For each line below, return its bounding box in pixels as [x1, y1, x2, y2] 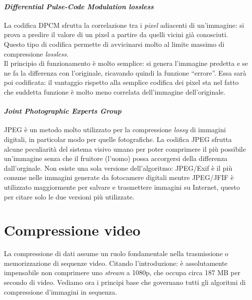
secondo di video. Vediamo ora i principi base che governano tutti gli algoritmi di [4, 277, 246, 287]
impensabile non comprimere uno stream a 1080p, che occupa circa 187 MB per [4, 267, 240, 278]
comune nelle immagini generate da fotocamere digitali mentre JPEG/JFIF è [4, 172, 234, 182]
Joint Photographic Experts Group [4, 106, 122, 116]
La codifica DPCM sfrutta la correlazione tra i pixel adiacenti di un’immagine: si [4, 20, 244, 30]
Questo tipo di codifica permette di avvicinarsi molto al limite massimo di [4, 39, 225, 49]
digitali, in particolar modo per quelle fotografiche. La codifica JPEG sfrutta [4, 134, 232, 144]
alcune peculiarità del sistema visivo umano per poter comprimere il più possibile [4, 143, 246, 154]
